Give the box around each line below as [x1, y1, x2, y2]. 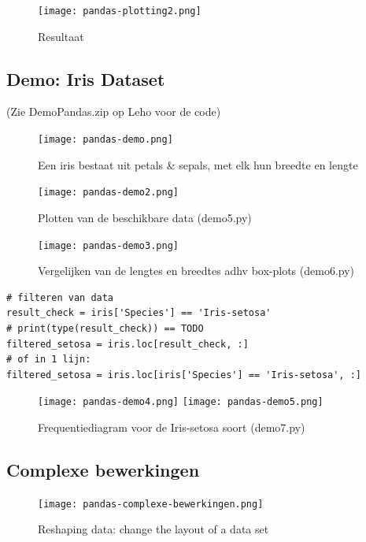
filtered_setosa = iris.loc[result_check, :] [6, 338, 249, 350]
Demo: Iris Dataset [6, 66, 165, 91]
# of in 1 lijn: [6, 354, 91, 366]
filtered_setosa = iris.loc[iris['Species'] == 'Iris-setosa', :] [6, 369, 362, 381]
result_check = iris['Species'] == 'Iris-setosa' [6, 307, 272, 319]
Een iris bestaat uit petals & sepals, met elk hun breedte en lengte [38, 156, 358, 173]
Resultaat [38, 28, 84, 44]
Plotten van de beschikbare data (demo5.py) [38, 209, 252, 225]
